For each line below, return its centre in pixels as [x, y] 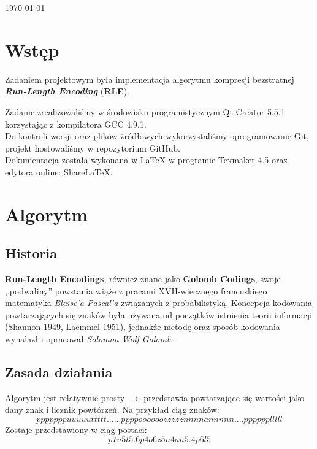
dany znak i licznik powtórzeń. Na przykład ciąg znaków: [112, 409]
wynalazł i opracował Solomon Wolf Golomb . [89, 339]
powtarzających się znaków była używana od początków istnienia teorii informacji [158, 314]
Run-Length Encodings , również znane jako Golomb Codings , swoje [143, 279]
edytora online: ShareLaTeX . [59, 171]
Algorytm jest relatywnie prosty [65, 397]
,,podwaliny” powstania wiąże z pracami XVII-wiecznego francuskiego [136, 290]
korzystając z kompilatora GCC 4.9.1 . [76, 124]
